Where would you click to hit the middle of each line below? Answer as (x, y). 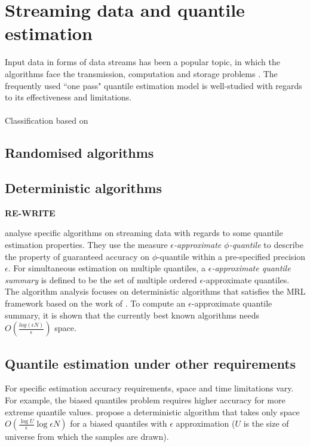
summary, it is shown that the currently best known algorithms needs (132, 315)
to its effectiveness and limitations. (68, 97)
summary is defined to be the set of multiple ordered (101, 279)
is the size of (266, 423)
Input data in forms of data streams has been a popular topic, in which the (142, 62)
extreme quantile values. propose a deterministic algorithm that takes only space (152, 411)
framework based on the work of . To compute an (95, 303)
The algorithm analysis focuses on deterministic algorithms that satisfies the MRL (155, 291)
